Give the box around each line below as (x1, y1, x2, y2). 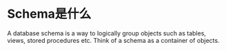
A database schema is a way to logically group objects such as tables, (7, 29, 207, 37)
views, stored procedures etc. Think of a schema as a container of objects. (7, 36, 220, 44)
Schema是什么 (7, 6, 92, 22)
